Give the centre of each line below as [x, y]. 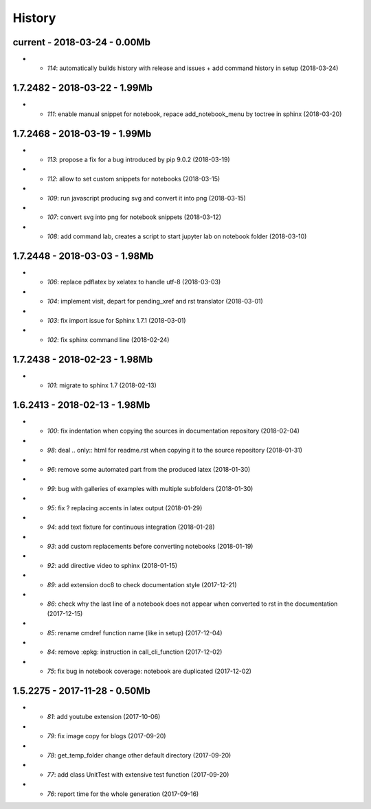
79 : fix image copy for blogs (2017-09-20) [106, 736]
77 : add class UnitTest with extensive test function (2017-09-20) [138, 774]
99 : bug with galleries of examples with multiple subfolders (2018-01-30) [150, 488]
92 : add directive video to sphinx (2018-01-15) [112, 565]
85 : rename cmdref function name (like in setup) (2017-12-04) [135, 633]
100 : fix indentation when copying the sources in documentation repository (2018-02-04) [173, 431]
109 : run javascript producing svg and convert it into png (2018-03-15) [147, 198]
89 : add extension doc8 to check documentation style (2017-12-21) [142, 584]
